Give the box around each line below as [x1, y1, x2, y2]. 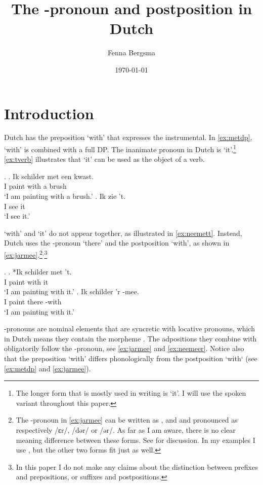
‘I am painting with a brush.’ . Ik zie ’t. [4, 191, 126, 201]
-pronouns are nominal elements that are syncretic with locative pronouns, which [4, 323, 255, 334]
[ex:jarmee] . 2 [4, 248, 42, 260]
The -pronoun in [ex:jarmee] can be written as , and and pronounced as [16, 414, 238, 425]
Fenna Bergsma [107, 47, 156, 58]
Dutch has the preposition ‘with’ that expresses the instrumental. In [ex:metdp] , [4, 132, 252, 143]
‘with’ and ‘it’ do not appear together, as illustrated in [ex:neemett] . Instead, [4, 227, 242, 238]
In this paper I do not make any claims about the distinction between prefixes [16, 461, 258, 472]
